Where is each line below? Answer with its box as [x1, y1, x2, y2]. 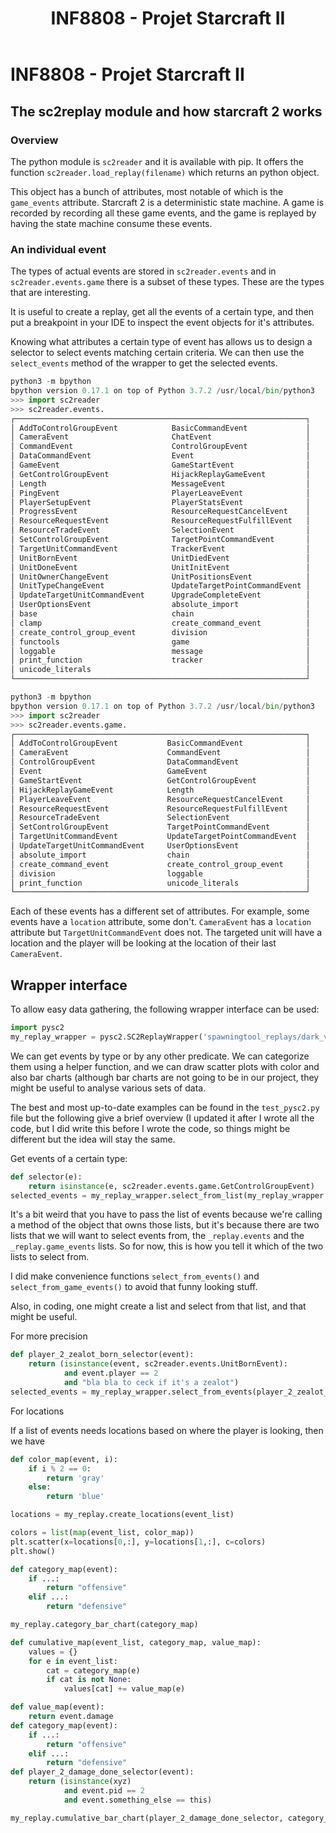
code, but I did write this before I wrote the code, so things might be [10, 1122, 291, 1134]
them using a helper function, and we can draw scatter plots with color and [10, 1060, 320, 1072]
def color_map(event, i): [10, 1454, 118, 1464]
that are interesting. [10, 287, 91, 299]
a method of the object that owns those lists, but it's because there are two [10, 1219, 320, 1231]
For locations [10, 1405, 65, 1417]
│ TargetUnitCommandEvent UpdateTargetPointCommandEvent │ [10, 832, 311, 842]
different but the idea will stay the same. [10, 1133, 176, 1145]
